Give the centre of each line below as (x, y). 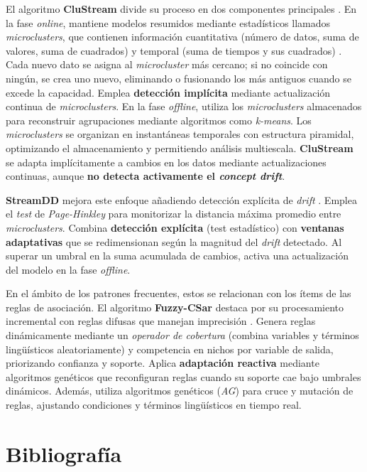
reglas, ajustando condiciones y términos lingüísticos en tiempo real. (154, 405)
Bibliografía (64, 453)
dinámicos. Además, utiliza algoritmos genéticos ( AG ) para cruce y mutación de (180, 391)
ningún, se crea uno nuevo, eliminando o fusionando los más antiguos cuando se (179, 78)
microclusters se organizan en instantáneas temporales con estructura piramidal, (180, 134)
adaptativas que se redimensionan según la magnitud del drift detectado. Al (174, 241)
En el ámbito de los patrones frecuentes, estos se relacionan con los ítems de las (179, 293)
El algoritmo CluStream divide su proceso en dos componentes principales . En (181, 9)
